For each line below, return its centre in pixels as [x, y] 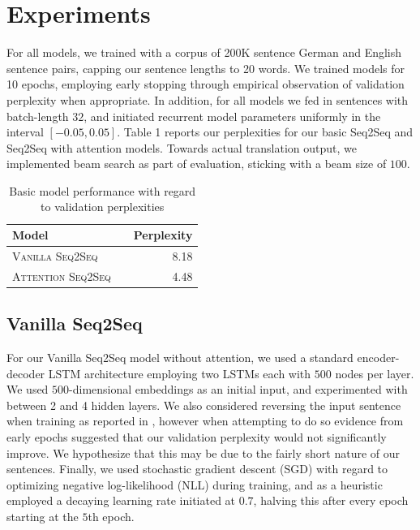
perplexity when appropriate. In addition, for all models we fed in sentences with [208, 99]
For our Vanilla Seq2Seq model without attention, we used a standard [180, 358]
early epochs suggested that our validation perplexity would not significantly [197, 437]
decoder [26, 373]
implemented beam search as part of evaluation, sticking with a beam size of [197, 164]
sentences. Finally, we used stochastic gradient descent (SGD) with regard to [197, 469]
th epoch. [111, 516]
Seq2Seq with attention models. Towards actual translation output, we [182, 147]
